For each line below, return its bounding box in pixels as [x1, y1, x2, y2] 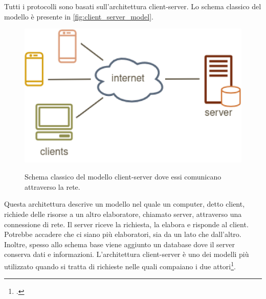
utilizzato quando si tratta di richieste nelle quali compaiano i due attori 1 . [4, 259, 236, 271]
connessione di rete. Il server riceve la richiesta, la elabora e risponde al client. [4, 218, 249, 229]
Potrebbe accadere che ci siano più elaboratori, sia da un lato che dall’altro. [4, 229, 241, 240]
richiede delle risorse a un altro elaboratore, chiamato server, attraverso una [4, 209, 242, 219]
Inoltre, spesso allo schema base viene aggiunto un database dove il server [4, 238, 235, 249]
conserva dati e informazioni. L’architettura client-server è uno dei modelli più [4, 249, 249, 260]
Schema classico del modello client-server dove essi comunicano [25, 171, 221, 182]
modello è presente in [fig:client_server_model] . [4, 11, 153, 22]
